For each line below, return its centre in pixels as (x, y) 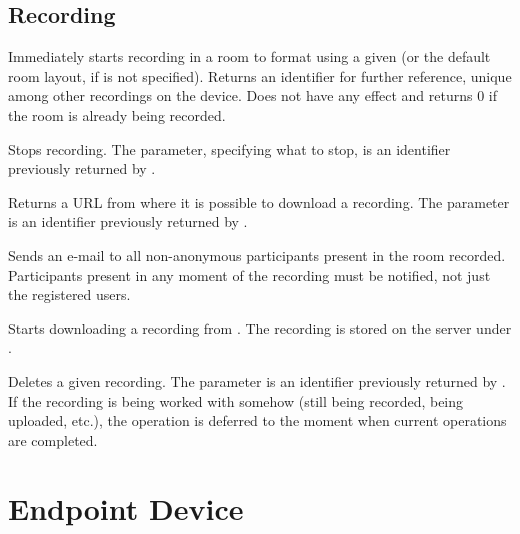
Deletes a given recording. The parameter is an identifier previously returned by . (257, 380)
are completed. (53, 439)
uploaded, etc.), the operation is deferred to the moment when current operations (257, 420)
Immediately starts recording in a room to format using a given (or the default (249, 56)
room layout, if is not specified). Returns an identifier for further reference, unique (260, 75)
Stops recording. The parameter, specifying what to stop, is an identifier (229, 148)
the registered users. (69, 294)
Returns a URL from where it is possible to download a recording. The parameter (259, 201)
